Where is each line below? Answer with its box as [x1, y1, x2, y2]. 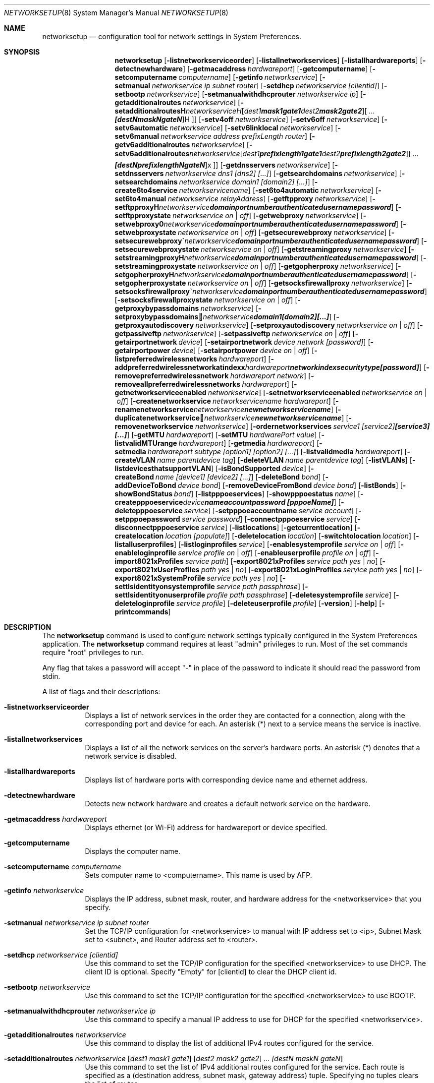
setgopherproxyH [114, 270, 174, 279]
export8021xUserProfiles [114, 565, 200, 574]
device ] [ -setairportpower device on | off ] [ [171, 346, 315, 355]
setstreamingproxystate [114, 262, 196, 270]
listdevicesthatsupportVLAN [114, 464, 211, 473]
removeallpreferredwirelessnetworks [114, 380, 241, 388]
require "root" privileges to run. [42, 648, 144, 657]
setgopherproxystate [114, 279, 186, 287]
